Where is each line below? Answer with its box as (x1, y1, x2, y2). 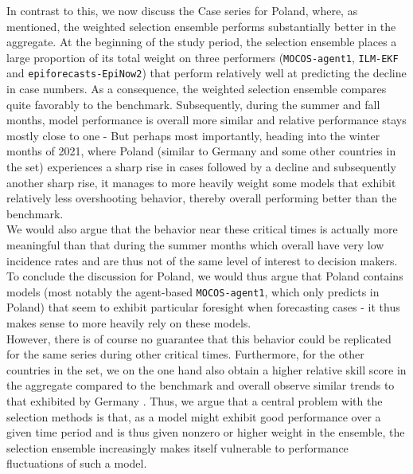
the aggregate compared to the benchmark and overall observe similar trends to (6, 377, 395, 394)
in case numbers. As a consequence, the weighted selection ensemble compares (6, 80, 387, 97)
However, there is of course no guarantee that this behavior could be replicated (6, 330, 392, 347)
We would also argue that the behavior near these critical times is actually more (6, 221, 398, 237)
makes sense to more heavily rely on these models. (6, 315, 251, 331)
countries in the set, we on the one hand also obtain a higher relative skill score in (6, 361, 407, 378)
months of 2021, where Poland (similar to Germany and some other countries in (6, 143, 396, 159)
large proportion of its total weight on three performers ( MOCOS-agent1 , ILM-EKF (6, 49, 399, 65)
